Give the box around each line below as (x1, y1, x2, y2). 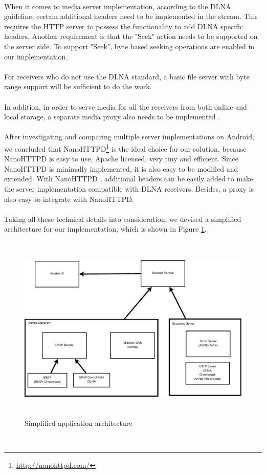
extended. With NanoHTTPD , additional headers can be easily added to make (4, 173, 253, 184)
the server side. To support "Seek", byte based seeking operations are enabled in (4, 40, 255, 51)
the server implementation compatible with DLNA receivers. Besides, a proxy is (4, 183, 254, 194)
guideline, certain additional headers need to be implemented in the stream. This (4, 11, 258, 22)
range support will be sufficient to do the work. (4, 81, 152, 92)
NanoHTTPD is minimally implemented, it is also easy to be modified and (4, 163, 238, 174)
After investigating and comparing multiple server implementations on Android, (4, 131, 254, 142)
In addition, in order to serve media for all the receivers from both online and (4, 101, 247, 112)
